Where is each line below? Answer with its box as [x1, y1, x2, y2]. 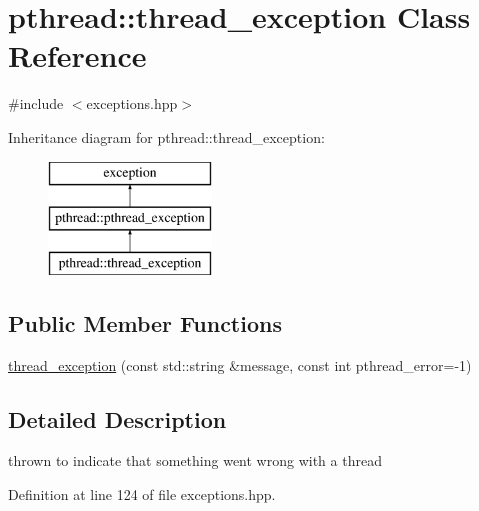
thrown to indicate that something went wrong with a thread [8, 450, 382, 471]
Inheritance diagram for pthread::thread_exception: [8, 126, 325, 147]
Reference [8, 35, 147, 76]
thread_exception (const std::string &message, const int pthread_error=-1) [8, 354, 472, 375]
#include [8, 93, 64, 114]
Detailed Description [8, 403, 227, 434]
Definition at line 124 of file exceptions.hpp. [8, 484, 276, 505]
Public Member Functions [8, 307, 282, 338]
